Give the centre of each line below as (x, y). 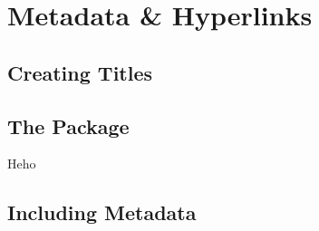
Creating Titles (80, 72)
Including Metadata (102, 212)
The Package (68, 125)
